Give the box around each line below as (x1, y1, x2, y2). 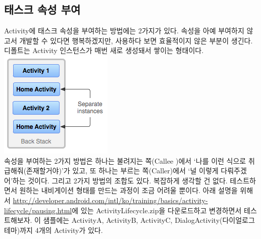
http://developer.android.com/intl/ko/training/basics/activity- (13, 195, 208, 205)
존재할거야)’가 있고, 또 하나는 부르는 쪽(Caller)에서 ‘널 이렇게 (26, 165, 219, 176)
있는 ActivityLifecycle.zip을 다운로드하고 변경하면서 (80, 205, 242, 215)
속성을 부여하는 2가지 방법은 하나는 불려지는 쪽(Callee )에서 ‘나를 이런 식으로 (4, 155, 246, 166)
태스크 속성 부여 (4, 2, 81, 17)
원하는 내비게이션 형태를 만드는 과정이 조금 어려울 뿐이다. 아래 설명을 (19, 185, 238, 196)
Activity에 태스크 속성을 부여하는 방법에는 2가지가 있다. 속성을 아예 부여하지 (4, 25, 244, 36)
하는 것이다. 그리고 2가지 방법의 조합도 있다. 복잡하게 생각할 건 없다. (12, 175, 228, 185)
